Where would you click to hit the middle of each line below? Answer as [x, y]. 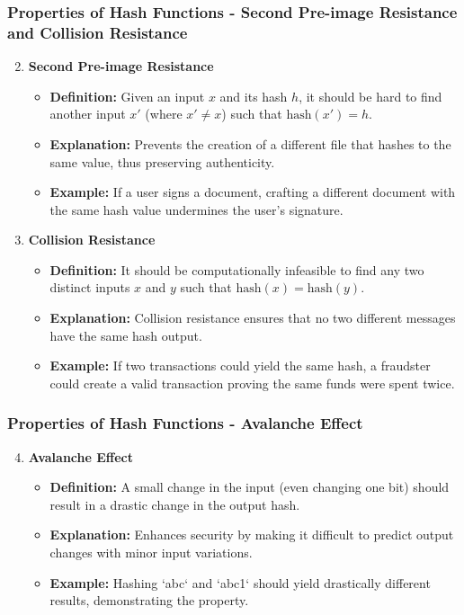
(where [164, 114]
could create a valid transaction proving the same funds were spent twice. [252, 383]
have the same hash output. [126, 335]
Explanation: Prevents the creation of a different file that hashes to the [250, 143]
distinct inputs [90, 287]
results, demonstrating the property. [149, 600]
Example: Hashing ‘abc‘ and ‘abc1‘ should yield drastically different [240, 582]
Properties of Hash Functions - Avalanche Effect [185, 423]
